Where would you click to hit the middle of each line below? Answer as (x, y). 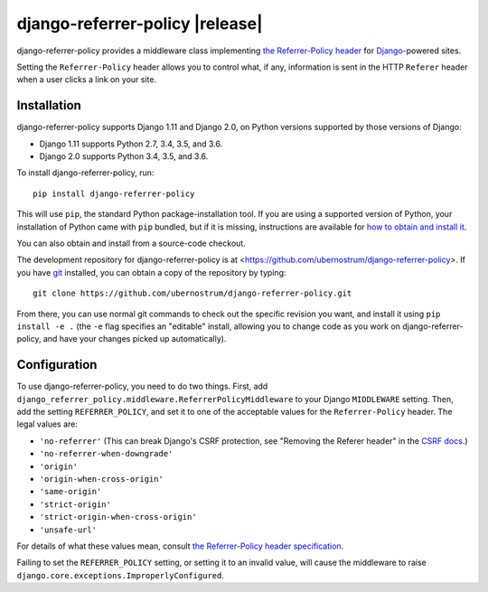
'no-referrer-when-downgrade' (106, 454)
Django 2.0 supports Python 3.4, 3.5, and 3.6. (124, 156)
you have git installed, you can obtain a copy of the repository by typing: (151, 272)
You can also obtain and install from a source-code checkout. (131, 243)
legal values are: (47, 424)
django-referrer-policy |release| (140, 23)
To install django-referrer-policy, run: (85, 173)
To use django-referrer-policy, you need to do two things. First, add (142, 386)
